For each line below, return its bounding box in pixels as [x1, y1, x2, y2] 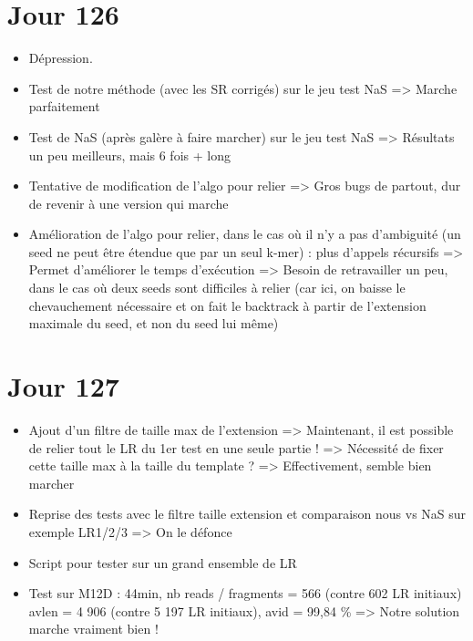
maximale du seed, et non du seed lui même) [28, 314, 279, 333]
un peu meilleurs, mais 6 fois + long [28, 145, 231, 164]
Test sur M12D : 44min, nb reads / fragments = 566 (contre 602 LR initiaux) [28, 584, 462, 603]
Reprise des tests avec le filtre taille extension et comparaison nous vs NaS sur [28, 504, 467, 523]
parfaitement [28, 97, 100, 116]
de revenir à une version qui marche [28, 193, 229, 212]
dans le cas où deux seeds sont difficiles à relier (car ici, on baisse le [28, 278, 406, 297]
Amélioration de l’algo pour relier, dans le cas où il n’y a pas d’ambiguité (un [28, 224, 461, 243]
